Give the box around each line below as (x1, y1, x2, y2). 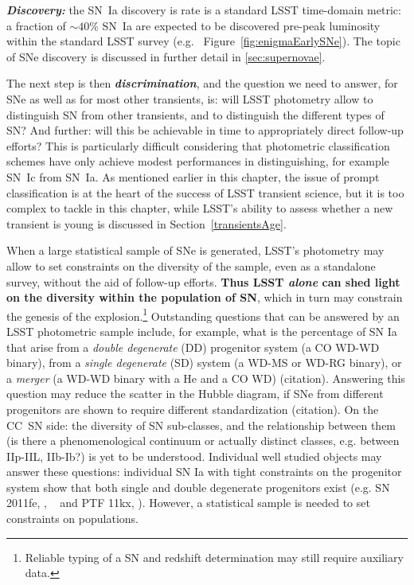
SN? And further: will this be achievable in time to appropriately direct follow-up (6, 122, 404, 138)
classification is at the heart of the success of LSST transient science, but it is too (6, 184, 404, 201)
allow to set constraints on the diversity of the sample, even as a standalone (6, 257, 376, 274)
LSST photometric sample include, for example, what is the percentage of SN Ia (6, 322, 397, 339)
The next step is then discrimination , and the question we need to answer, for (6, 75, 398, 92)
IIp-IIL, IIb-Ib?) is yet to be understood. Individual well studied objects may (6, 447, 382, 464)
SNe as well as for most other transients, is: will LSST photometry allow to (6, 90, 373, 107)
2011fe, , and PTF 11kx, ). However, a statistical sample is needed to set (6, 494, 370, 511)
